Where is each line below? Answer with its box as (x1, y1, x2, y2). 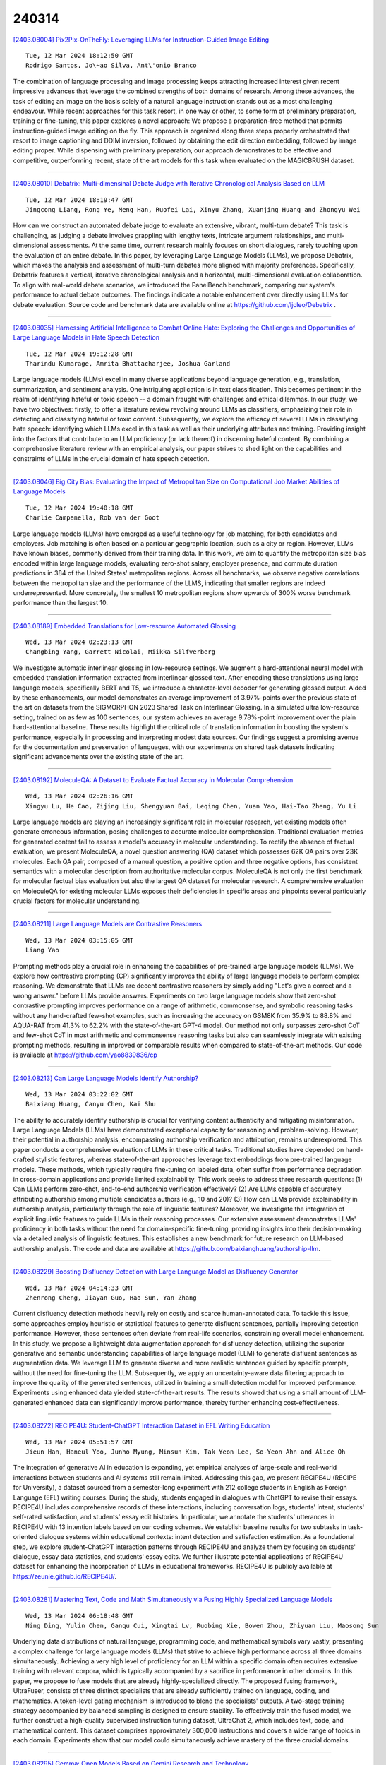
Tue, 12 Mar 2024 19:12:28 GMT (25, 349, 134, 358)
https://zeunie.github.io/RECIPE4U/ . (13, 1572, 116, 1581)
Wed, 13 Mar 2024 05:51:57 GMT (25, 1437, 134, 1446)
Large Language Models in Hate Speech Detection (13, 333, 160, 342)
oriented (13, 1533, 38, 1541)
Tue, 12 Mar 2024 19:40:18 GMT (25, 503, 134, 512)
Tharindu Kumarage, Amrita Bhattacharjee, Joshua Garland (25, 360, 231, 368)
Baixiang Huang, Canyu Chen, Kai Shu (25, 1100, 157, 1108)
